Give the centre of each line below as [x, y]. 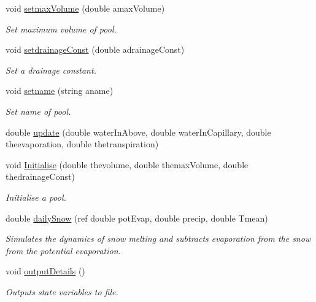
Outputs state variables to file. [62, 291]
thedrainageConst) [40, 176]
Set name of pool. [38, 111]
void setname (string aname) [60, 91]
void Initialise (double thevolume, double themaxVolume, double [127, 164]
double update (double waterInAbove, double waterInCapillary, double [138, 132]
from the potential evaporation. [63, 250]
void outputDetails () [45, 271]
